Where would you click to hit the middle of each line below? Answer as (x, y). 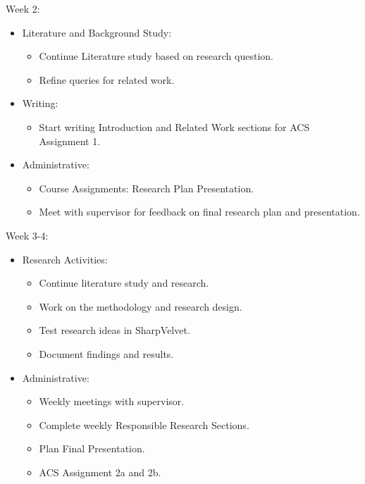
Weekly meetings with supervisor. (112, 401)
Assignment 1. (70, 141)
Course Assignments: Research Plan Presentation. (147, 188)
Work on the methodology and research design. (141, 306)
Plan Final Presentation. (92, 448)
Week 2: (23, 8)
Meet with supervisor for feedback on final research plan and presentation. (199, 212)
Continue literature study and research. (124, 283)
